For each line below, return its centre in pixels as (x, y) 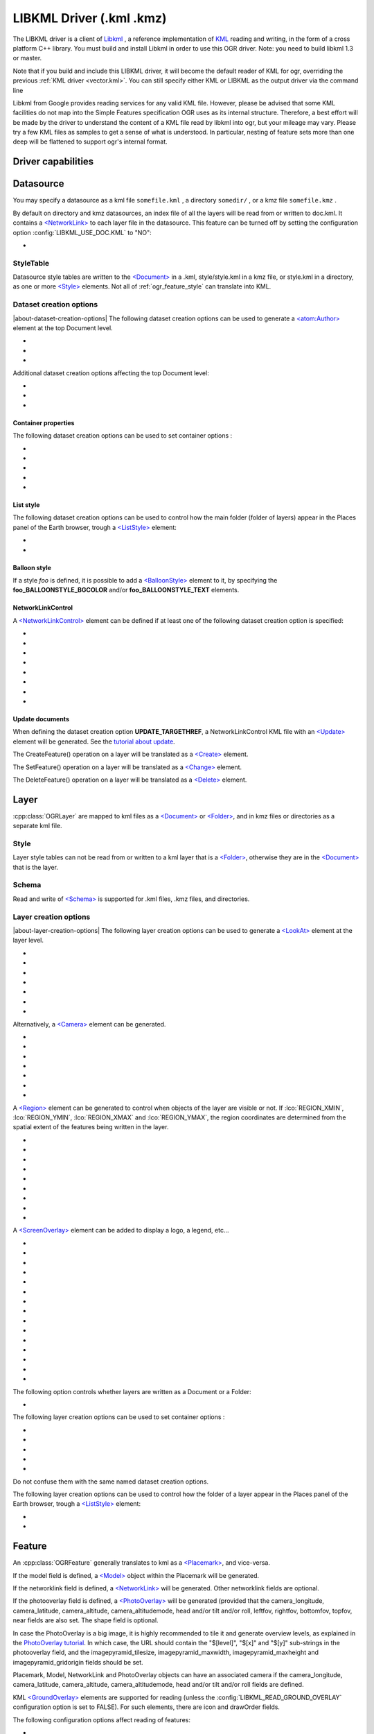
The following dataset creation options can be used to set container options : (123, 436)
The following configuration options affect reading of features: (101, 1719)
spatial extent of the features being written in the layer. (91, 1127)
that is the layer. (36, 867)
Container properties (44, 422)
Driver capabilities (53, 162)
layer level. (28, 941)
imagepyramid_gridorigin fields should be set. (78, 1662)
